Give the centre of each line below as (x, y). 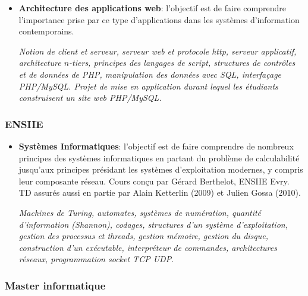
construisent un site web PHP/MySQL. (90, 98)
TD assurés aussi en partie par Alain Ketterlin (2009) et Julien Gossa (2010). (160, 192)
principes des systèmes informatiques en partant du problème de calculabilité (159, 157)
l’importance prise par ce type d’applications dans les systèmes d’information (159, 19)
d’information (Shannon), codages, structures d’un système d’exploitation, (153, 224)
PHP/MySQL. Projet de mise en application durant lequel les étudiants (148, 86)
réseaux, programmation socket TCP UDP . (96, 259)
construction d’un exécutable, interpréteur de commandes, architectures (148, 247)
